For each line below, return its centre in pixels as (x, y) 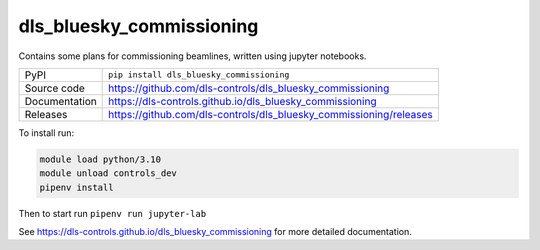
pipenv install (76, 187)
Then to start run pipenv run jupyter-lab (112, 213)
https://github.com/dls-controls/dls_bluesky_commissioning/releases (271, 114)
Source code (54, 88)
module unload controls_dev (108, 173)
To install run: (46, 132)
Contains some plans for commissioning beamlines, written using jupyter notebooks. (192, 56)
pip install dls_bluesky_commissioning (199, 75)
